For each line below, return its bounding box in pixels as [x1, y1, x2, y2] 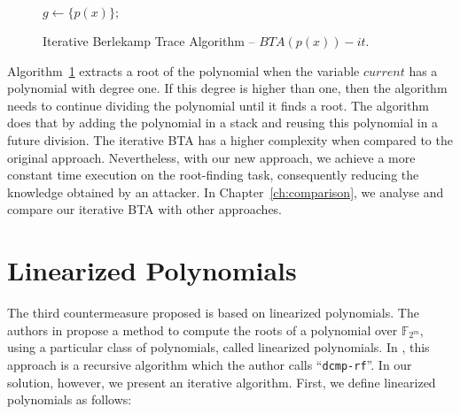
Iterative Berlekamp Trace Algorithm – [43, 32, 255, 50]
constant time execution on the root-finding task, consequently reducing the [7, 165, 419, 184]
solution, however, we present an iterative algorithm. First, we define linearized [7, 372, 436, 391]
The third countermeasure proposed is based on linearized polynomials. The [7, 303, 419, 322]
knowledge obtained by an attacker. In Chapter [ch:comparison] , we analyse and [7, 182, 444, 201]
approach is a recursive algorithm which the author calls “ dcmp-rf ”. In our [7, 355, 412, 373]
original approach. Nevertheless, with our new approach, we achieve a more [7, 148, 416, 166]
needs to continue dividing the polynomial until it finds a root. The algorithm [7, 96, 429, 114]
